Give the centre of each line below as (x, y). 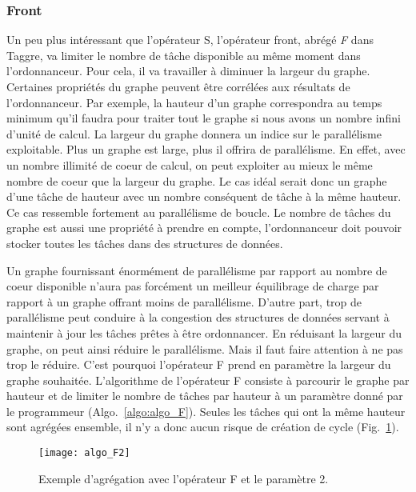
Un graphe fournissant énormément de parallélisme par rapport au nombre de (197, 270)
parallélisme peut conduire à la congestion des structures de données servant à (198, 317)
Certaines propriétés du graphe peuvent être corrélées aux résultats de (178, 86)
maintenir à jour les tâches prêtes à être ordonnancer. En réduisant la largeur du (204, 332)
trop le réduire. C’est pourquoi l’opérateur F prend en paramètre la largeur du (199, 364)
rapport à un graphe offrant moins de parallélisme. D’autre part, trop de (184, 301)
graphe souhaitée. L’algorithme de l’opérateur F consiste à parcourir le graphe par (208, 380)
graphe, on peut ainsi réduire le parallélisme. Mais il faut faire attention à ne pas (205, 348)
